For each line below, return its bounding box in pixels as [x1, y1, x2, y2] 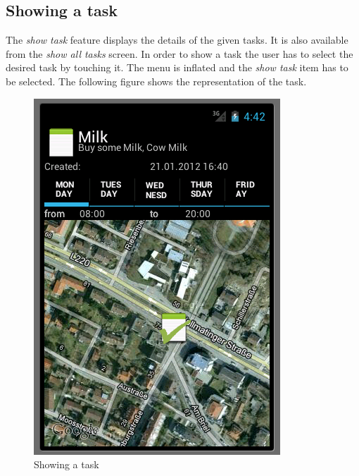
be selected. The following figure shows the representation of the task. [6, 73, 307, 88]
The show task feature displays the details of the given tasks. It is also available [6, 32, 348, 47]
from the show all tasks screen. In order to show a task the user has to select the [6, 46, 353, 61]
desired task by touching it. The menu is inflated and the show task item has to [6, 60, 348, 75]
